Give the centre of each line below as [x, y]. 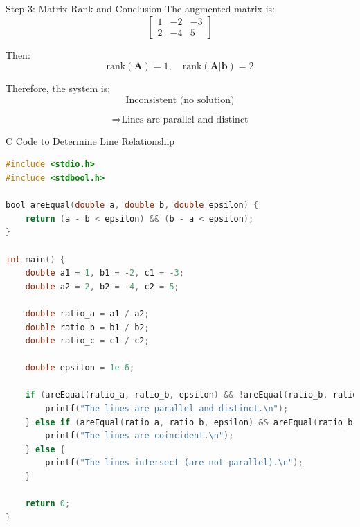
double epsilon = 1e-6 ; [80, 368]
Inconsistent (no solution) [180, 100]
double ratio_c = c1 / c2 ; [87, 341]
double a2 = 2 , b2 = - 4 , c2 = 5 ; [102, 286]
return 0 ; [48, 504]
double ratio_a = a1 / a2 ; [87, 313]
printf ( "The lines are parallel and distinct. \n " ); [167, 409]
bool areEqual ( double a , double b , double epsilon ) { [132, 205]
